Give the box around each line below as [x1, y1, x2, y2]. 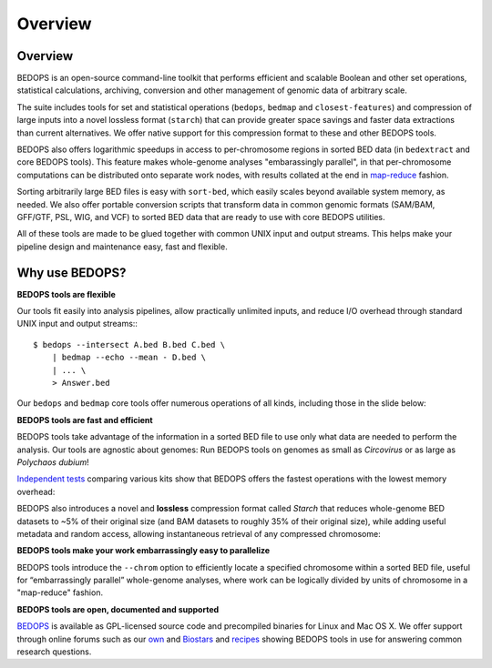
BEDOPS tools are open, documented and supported [16, 603, 220, 614]
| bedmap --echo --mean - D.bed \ [51, 352, 207, 363]
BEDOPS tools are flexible [16, 288, 116, 299]
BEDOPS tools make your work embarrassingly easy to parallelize [16, 545, 271, 556]
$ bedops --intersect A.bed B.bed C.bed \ [33, 339, 226, 349]
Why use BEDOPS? [16, 265, 127, 280]
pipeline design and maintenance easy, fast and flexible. [16, 241, 228, 252]
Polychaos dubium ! [16, 456, 90, 468]
